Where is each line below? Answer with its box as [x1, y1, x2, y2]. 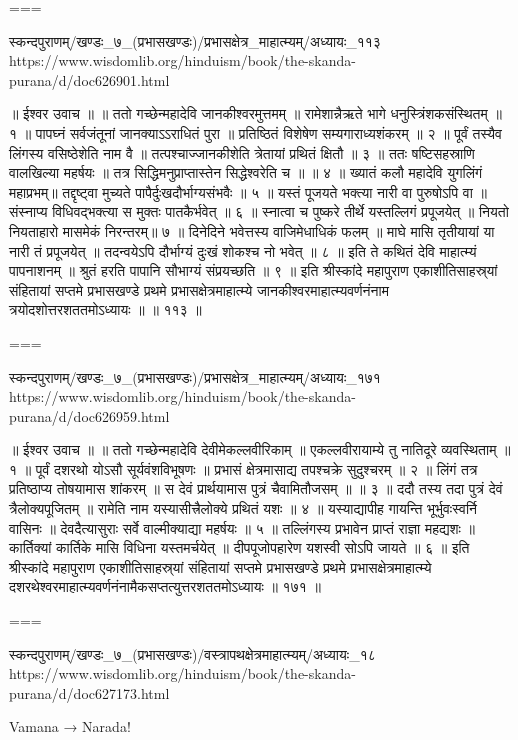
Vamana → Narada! [9, 716, 131, 737]
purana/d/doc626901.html [9, 69, 170, 90]
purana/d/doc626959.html [9, 405, 170, 426]
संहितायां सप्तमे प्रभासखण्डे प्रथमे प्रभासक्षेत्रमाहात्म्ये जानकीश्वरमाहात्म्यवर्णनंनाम [9, 279, 389, 300]
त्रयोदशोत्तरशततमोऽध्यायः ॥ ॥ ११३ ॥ [9, 299, 202, 320]
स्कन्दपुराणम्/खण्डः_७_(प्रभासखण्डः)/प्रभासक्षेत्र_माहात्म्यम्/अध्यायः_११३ [9, 30, 381, 51]
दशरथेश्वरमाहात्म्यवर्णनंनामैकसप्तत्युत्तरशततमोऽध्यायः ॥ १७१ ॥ [9, 576, 321, 597]
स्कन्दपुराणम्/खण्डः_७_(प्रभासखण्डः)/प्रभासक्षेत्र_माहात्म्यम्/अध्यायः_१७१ [9, 366, 381, 387]
